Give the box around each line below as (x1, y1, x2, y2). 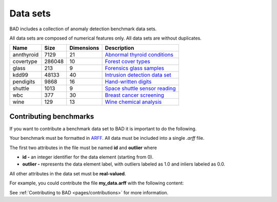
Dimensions (69, 44, 100, 51)
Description (105, 44, 134, 51)
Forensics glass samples (105, 65, 164, 72)
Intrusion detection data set (105, 71, 171, 79)
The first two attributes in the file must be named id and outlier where (9, 144, 157, 151)
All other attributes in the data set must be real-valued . (9, 170, 126, 177)
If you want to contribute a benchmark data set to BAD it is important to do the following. (9, 125, 197, 132)
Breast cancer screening (105, 91, 164, 99)
